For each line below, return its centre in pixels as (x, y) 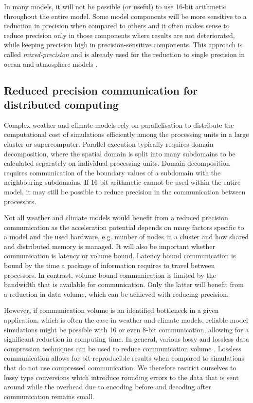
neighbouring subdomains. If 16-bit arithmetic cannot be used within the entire (122, 182)
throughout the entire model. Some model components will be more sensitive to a (125, 16)
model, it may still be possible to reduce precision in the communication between (125, 191)
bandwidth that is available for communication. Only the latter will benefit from (124, 284)
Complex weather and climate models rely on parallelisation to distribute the (119, 125)
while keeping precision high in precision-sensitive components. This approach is (123, 45)
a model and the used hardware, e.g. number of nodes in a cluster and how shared (126, 237)
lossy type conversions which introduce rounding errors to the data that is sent (121, 377)
